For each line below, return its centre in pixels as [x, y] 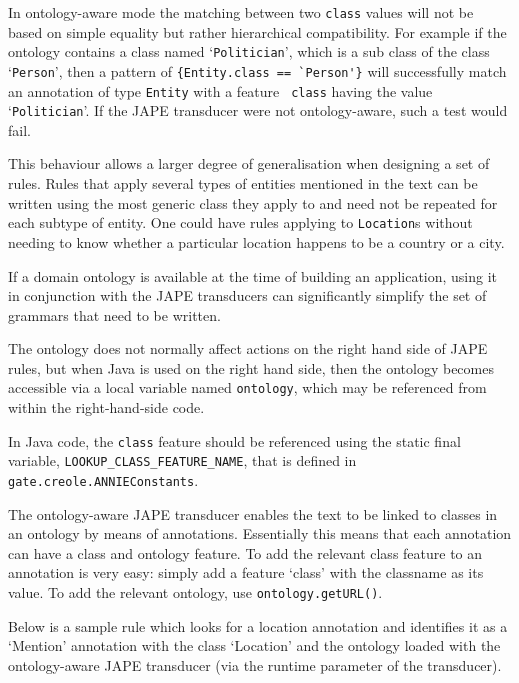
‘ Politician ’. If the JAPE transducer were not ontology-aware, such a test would [258, 110]
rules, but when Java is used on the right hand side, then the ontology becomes [251, 367]
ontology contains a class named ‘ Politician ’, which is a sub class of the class [249, 51]
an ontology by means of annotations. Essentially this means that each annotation [260, 533]
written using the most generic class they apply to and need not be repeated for [253, 202]
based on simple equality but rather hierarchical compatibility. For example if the [257, 31]
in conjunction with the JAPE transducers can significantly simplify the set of [247, 295]
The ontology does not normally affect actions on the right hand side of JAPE [248, 348]
